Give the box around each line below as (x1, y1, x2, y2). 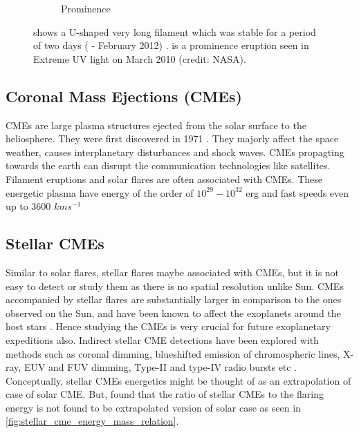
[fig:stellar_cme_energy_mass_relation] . (6, 414, 179, 428)
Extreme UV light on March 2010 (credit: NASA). (33, 51, 246, 66)
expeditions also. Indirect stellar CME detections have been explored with (6, 332, 319, 347)
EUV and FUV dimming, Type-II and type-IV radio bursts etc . (24, 360, 297, 374)
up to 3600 (6, 199, 51, 213)
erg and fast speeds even (246, 185, 349, 200)
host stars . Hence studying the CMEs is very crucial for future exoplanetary (6, 319, 331, 334)
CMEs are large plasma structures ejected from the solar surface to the (6, 117, 306, 132)
